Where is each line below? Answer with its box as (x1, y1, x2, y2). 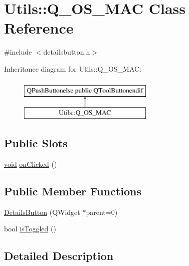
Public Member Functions (4, 183, 141, 198)
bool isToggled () (4, 223, 56, 234)
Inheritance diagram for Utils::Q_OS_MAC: (4, 63, 142, 74)
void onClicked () (4, 158, 57, 169)
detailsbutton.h (43, 47, 90, 57)
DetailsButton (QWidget (4, 206, 80, 217)
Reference (4, 18, 74, 38)
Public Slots (4, 135, 68, 151)
